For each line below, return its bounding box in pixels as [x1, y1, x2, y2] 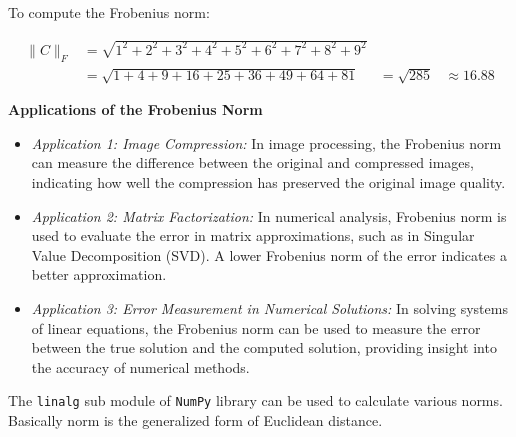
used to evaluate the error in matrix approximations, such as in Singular [31, 225, 475, 246]
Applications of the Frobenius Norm [8, 99, 263, 120]
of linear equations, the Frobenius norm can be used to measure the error [31, 317, 481, 338]
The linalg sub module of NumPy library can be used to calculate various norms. [8, 390, 503, 411]
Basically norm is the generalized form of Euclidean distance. [8, 410, 383, 431]
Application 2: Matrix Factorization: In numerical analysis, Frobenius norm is [31, 205, 507, 226]
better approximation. [31, 264, 167, 285]
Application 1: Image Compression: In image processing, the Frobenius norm [31, 132, 502, 153]
